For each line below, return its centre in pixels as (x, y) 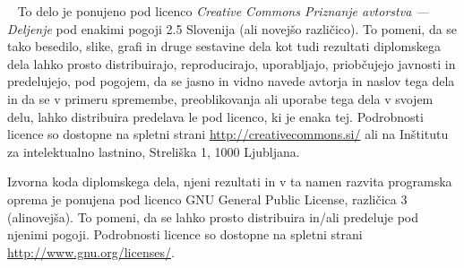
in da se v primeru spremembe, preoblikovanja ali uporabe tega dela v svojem (220, 98)
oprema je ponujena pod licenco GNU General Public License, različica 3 (207, 199)
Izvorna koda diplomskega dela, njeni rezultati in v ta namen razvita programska (230, 182)
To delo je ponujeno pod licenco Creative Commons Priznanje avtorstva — (223, 11)
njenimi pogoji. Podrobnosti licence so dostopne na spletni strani (185, 234)
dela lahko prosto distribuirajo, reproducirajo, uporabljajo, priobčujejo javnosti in (232, 63)
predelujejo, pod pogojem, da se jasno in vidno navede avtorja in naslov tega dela (231, 81)
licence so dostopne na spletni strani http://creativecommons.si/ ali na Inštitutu (228, 134)
